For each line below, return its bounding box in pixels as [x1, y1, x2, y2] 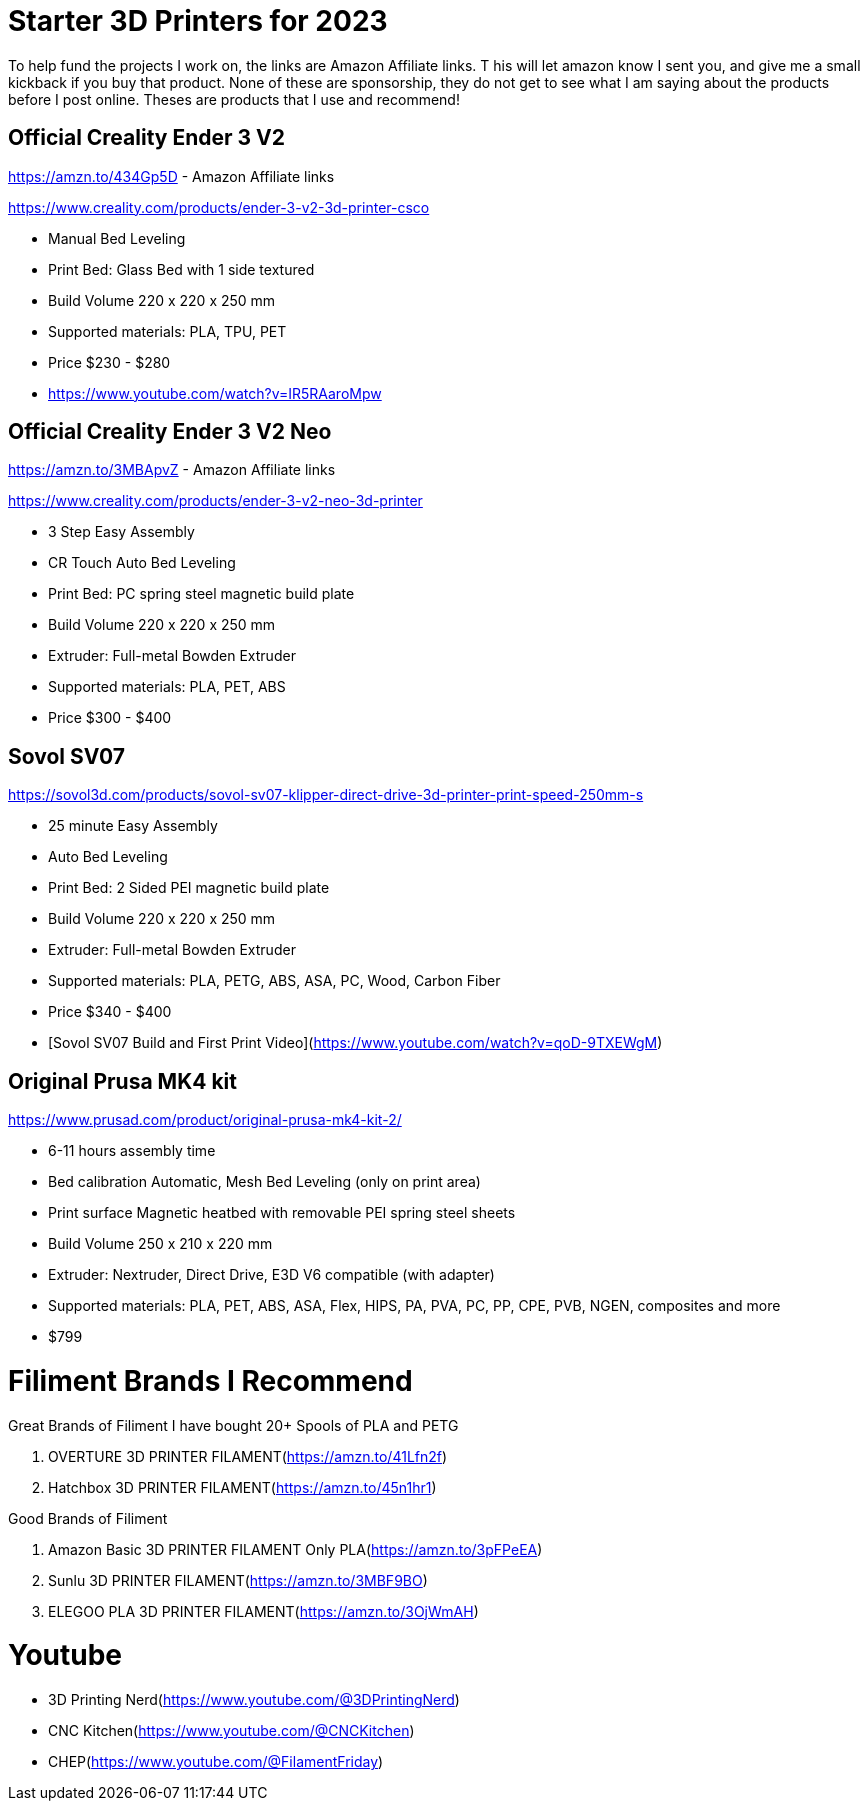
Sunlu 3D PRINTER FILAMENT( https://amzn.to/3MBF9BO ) [48, 1571, 428, 1589]
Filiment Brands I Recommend [8, 1363, 413, 1398]
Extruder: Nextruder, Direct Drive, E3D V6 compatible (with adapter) [48, 1266, 495, 1284]
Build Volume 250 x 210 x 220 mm [48, 1235, 273, 1253]
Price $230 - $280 [48, 353, 171, 371]
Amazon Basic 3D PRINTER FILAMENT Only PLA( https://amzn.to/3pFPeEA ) [48, 1540, 543, 1558]
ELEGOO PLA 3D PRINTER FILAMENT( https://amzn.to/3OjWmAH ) [48, 1602, 479, 1620]
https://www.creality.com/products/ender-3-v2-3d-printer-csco [8, 198, 430, 216]
